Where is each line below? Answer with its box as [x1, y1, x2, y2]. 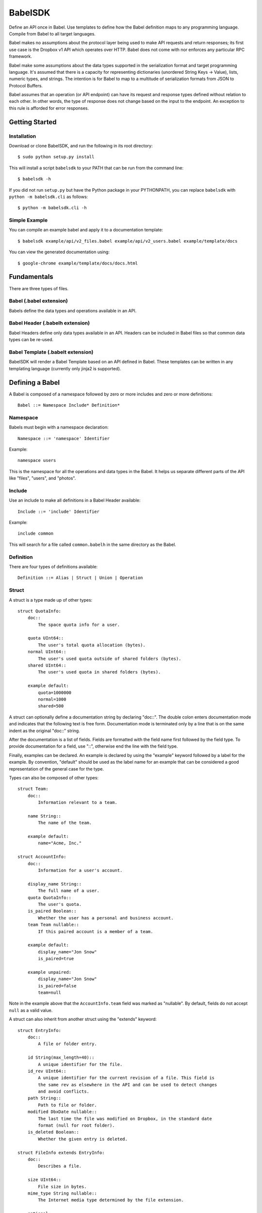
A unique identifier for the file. [38, 1062, 123, 1067]
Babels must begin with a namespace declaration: [9, 425, 109, 430]
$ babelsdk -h [17, 176, 51, 182]
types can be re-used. [9, 337, 53, 343]
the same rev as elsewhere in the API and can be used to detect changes [38, 1082, 217, 1087]
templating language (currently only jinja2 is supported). [9, 365, 121, 371]
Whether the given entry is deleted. [38, 1136, 128, 1142]
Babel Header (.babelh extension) [9, 320, 90, 327]
